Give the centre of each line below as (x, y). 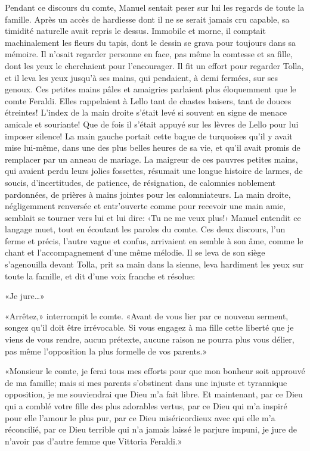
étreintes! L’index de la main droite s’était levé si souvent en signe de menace (146, 112)
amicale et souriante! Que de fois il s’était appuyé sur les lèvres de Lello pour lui (152, 124)
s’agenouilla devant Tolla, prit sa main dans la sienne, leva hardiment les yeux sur (154, 264)
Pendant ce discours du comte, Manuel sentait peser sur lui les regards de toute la (155, 7)
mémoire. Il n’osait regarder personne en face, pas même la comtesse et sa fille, (149, 54)
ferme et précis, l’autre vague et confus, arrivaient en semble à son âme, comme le (154, 240)
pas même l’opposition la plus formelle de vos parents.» (106, 351)
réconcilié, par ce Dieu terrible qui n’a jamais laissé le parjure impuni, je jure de (151, 429)
